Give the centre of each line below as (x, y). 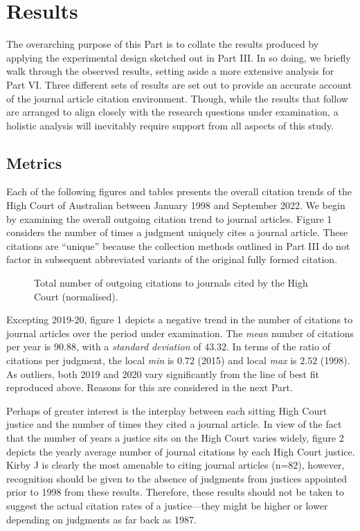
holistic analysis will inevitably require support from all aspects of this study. (170, 125)
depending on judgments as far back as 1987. (101, 519)
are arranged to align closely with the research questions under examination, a (172, 112)
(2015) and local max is (247, 360)
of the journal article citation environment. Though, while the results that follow (177, 98)
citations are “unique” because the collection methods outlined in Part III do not (178, 245)
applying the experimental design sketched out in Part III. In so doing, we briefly (179, 57)
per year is (29, 346)
